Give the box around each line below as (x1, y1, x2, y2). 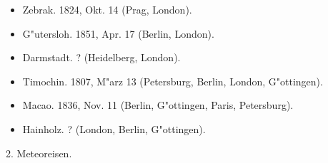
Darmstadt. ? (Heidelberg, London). (22, 50, 181, 65)
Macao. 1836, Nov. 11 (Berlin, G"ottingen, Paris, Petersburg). (22, 98, 294, 112)
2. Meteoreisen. (6, 145, 72, 160)
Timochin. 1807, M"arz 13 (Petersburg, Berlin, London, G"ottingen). (22, 73, 323, 88)
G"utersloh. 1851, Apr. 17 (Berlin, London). (22, 26, 214, 41)
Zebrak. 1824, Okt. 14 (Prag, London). (22, 2, 192, 16)
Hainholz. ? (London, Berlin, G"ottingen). (22, 121, 206, 136)
